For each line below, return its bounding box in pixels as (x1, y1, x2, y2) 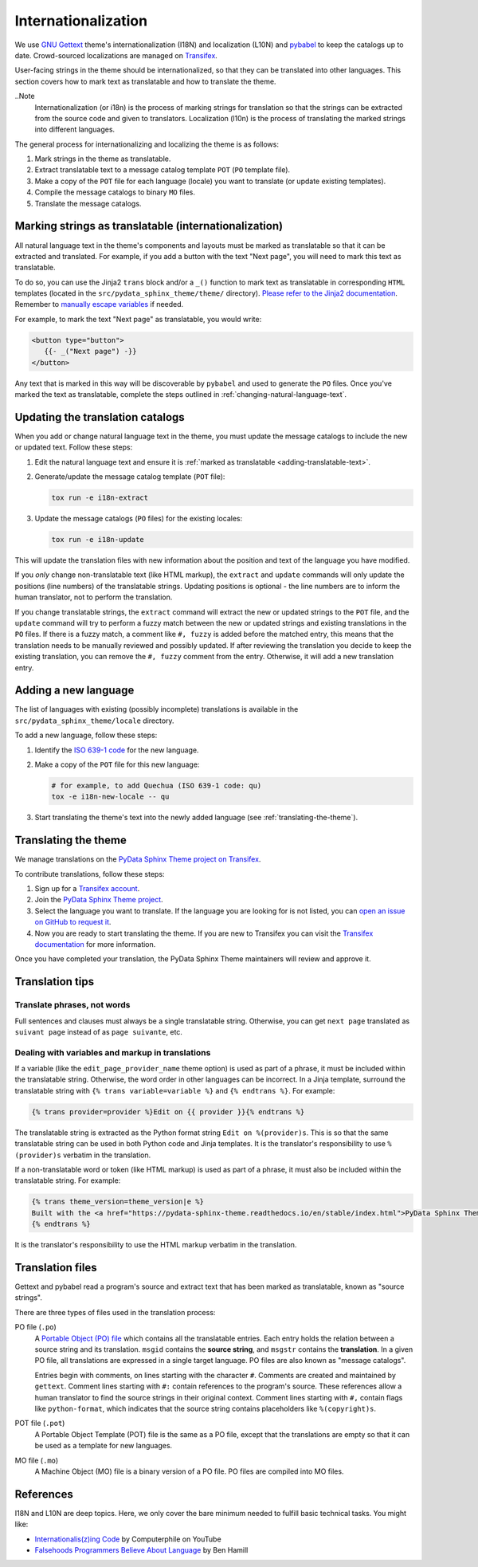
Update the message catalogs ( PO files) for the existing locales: (34, 514, 243, 524)
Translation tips (14, 975, 95, 988)
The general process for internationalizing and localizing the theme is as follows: (14, 139, 279, 149)
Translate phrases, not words (14, 1000, 131, 1011)
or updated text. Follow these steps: (14, 442, 133, 452)
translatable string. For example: (14, 1176, 121, 1185)
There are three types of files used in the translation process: (14, 1307, 216, 1317)
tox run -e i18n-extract (51, 493, 149, 502)
